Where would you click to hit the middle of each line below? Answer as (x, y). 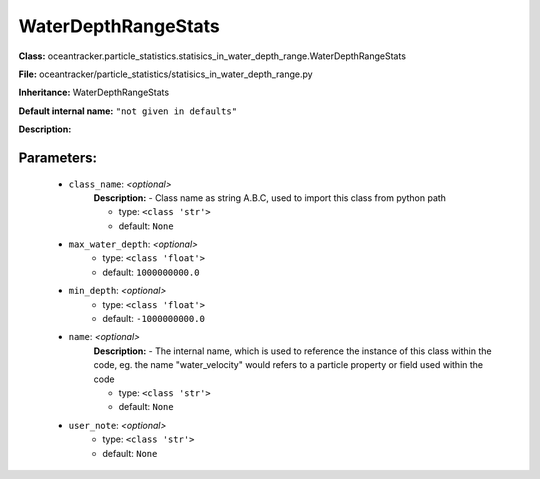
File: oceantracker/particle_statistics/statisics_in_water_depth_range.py (166, 74)
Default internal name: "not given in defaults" (128, 111)
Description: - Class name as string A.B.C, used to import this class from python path (270, 197)
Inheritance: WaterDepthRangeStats (94, 92)
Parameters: (57, 157)
